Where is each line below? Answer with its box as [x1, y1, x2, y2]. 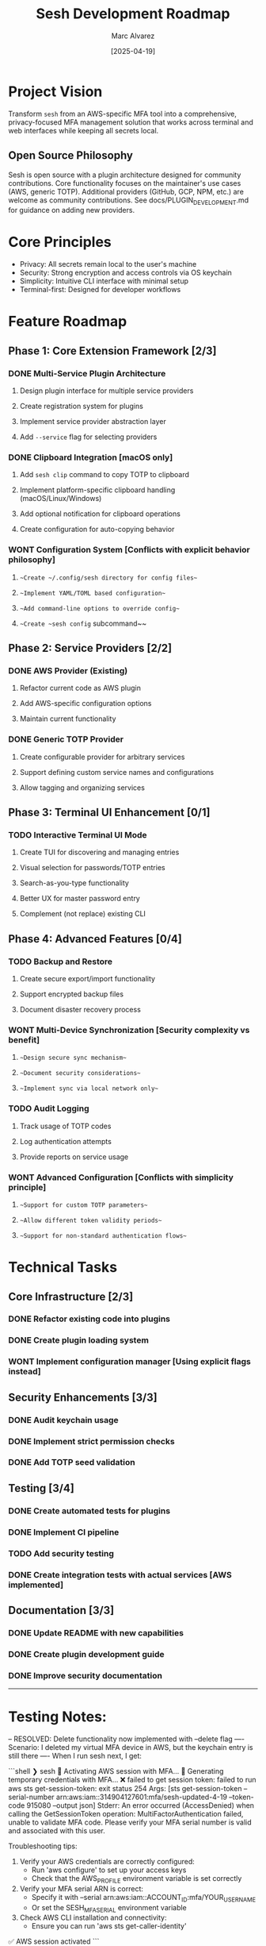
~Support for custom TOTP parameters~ [19, 1200, 148, 1209]
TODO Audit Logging [8, 1103, 89, 1114]
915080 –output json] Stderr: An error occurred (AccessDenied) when [26, 1801, 255, 1810]
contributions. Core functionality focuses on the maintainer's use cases [8, 178, 241, 187]
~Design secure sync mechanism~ [19, 1054, 127, 1062]
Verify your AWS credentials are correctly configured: [19, 1857, 196, 1866]
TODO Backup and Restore [8, 956, 113, 967]
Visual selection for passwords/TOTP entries [19, 863, 165, 873]
